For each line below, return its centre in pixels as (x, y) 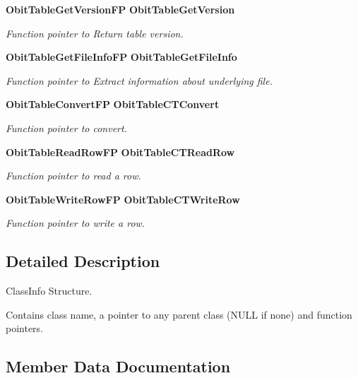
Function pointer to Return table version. (95, 33)
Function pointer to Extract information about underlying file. (139, 80)
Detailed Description (83, 261)
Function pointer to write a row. (76, 223)
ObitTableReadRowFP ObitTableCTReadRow (120, 152)
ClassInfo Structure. (49, 291)
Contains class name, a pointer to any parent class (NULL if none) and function (179, 314)
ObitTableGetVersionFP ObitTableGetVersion (120, 9)
